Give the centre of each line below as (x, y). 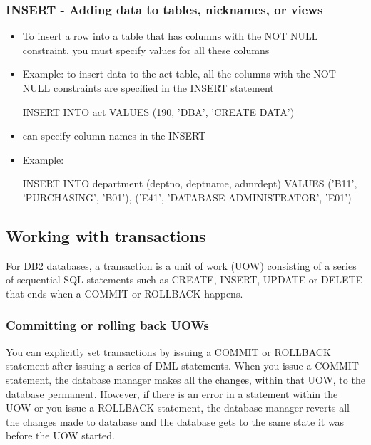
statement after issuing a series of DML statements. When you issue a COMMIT (182, 366)
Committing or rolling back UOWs (107, 325)
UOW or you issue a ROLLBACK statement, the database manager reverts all (178, 408)
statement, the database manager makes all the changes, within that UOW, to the (185, 379)
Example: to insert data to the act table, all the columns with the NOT (179, 74)
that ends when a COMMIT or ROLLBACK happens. (124, 293)
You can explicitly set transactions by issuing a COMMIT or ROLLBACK (168, 351)
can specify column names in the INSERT (114, 136)
